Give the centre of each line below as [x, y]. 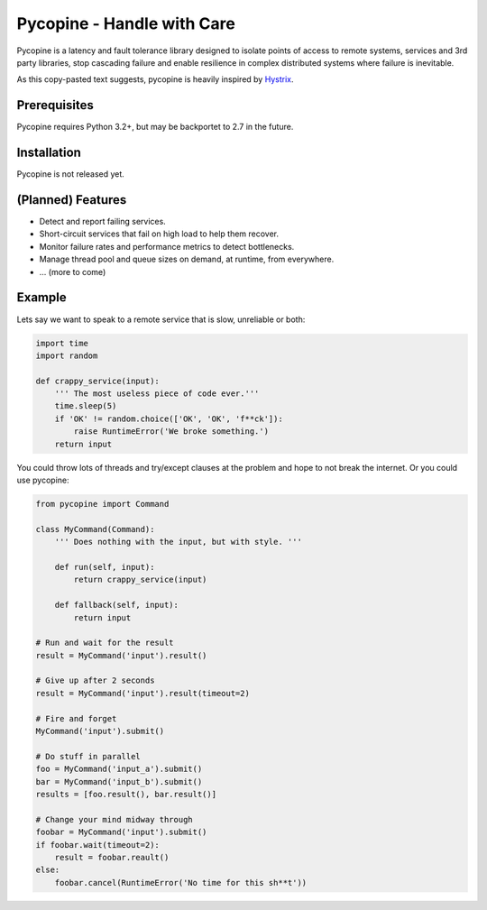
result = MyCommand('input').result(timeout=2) [142, 693]
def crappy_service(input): [97, 381]
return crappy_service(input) [140, 580]
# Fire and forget [76, 718]
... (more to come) [73, 271]
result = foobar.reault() [112, 857]
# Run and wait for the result [105, 643]
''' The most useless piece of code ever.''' [157, 394]
